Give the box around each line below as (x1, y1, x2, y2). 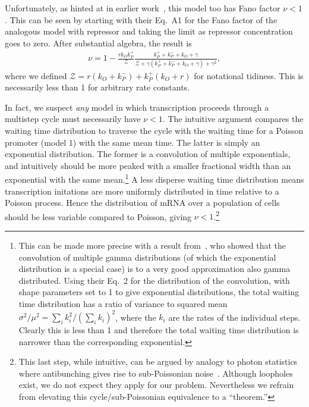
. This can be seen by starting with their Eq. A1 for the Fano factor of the (5, 13, 278, 26)
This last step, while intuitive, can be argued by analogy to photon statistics (18, 355, 298, 368)
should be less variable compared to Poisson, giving (5, 210, 192, 223)
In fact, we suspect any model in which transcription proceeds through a (5, 101, 269, 113)
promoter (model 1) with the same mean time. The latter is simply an (5, 136, 260, 148)
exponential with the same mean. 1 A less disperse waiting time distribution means (5, 171, 304, 185)
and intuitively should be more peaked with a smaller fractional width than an (5, 159, 291, 171)
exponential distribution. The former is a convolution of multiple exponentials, (5, 148, 291, 160)
